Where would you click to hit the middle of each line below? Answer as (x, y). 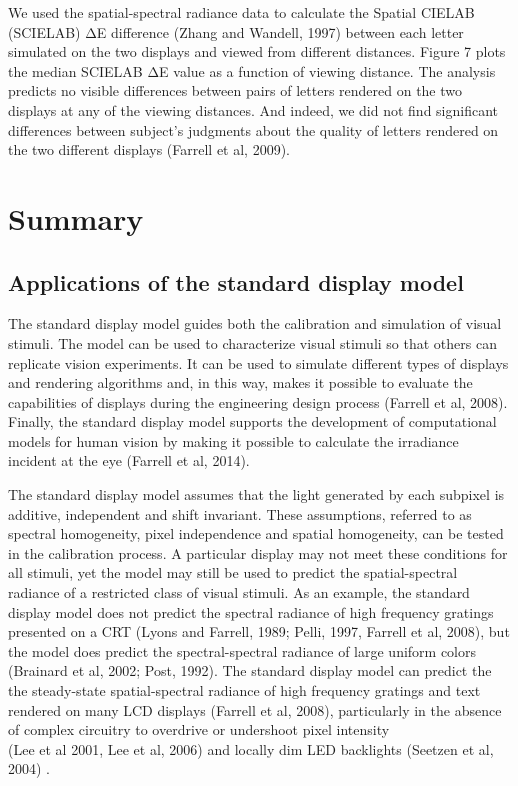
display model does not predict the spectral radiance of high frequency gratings (251, 611)
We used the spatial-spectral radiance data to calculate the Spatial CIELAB (241, 12)
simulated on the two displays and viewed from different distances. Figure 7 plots (257, 51)
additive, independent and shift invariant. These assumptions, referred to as (240, 513)
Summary (76, 217)
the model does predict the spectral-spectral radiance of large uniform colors (242, 650)
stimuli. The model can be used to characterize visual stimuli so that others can (252, 342)
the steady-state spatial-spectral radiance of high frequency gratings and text (244, 690)
